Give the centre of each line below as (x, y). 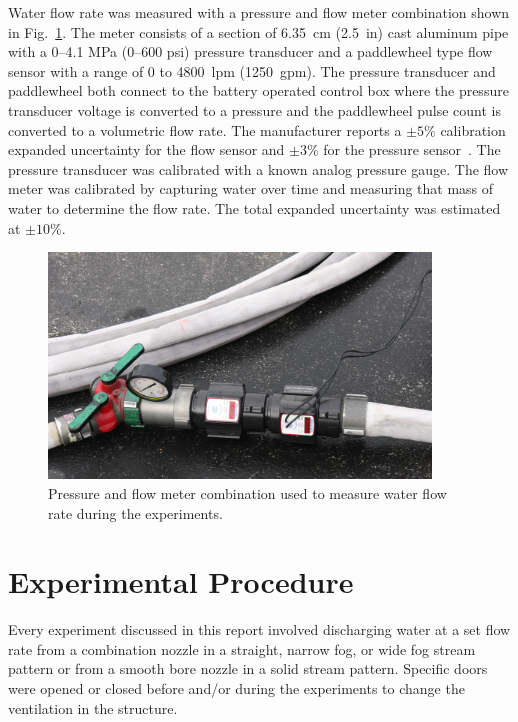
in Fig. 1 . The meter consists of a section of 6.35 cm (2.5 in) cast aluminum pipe (258, 31)
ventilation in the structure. (93, 707)
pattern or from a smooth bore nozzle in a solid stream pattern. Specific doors (248, 668)
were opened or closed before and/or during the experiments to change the (236, 688)
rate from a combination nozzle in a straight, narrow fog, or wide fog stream (242, 648)
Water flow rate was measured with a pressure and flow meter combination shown (259, 12)
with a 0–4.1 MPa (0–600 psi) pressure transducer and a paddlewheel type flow (250, 51)
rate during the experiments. (135, 512)
